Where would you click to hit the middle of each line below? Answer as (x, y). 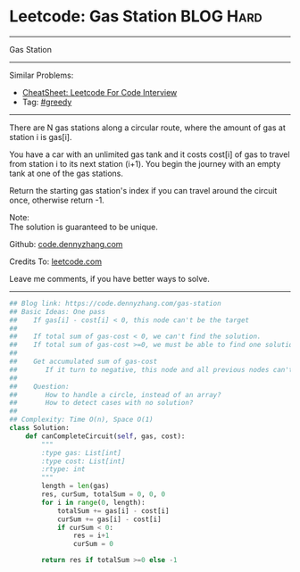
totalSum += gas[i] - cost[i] (113, 510)
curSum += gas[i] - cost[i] (109, 519)
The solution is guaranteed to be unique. (83, 227)
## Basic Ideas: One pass (57, 311)
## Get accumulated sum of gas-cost (83, 362)
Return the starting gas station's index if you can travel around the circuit (143, 190)
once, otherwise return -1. (57, 200)
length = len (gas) (75, 486)
